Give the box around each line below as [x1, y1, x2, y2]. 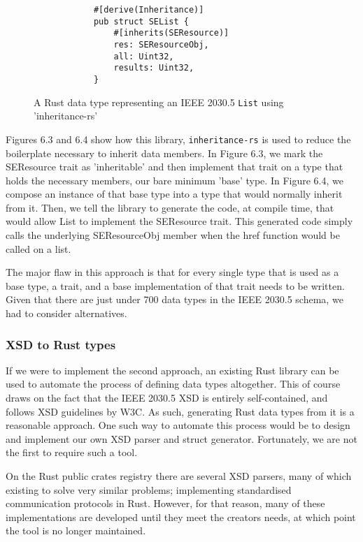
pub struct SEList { [93, 16, 189, 27]
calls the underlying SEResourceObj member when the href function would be [6, 228, 340, 242]
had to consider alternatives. [6, 306, 127, 321]
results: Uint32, [113, 63, 194, 73]
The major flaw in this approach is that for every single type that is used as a [6, 265, 339, 279]
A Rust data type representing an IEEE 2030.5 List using [34, 94, 284, 109]
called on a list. [6, 241, 71, 256]
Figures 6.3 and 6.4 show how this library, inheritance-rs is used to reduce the [6, 131, 351, 146]
